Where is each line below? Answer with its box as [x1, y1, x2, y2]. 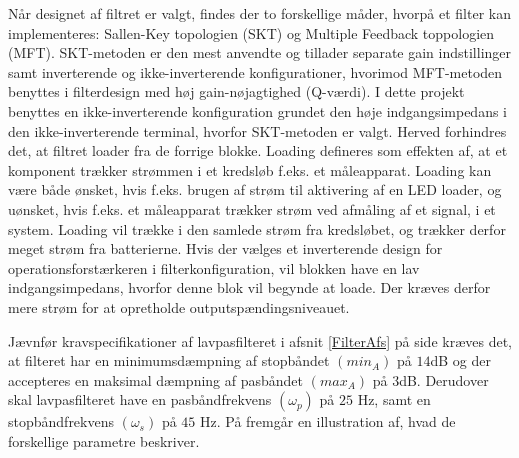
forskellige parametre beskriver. [8, 430, 200, 451]
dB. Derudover [399, 369, 489, 390]
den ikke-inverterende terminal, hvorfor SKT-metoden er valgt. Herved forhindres [8, 120, 507, 141]
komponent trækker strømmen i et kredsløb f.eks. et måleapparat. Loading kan [8, 159, 492, 180]
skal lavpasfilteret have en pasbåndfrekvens [8, 389, 272, 410]
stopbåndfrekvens [8, 411, 114, 432]
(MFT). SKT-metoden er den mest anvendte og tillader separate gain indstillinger [8, 42, 512, 63]
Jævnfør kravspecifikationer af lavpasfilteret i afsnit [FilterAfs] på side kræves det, [8, 330, 512, 351]
